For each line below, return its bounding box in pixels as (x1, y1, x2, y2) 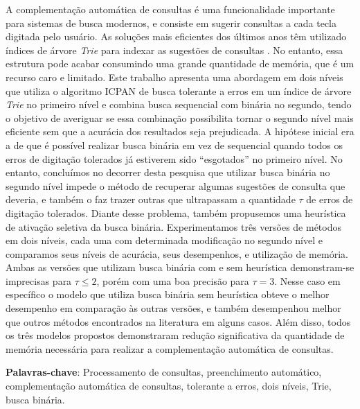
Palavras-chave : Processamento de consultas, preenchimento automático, (6, 365, 322, 379)
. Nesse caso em (274, 273, 341, 288)
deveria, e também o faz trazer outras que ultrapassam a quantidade (6, 192, 296, 207)
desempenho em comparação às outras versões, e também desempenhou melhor (6, 301, 341, 315)
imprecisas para (6, 273, 72, 288)
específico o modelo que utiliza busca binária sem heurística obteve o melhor (6, 287, 330, 302)
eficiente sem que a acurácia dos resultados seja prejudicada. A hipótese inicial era (6, 124, 354, 139)
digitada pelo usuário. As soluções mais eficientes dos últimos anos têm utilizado (6, 29, 347, 44)
